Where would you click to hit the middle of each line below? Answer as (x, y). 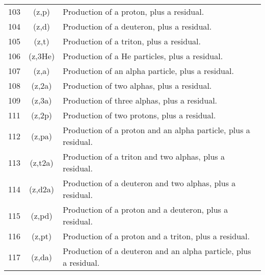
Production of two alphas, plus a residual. (137, 85)
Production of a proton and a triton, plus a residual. (156, 236)
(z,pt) (42, 236)
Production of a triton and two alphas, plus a (144, 156)
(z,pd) (42, 215)
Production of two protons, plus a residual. (139, 115)
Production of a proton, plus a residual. (134, 11)
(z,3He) (42, 56)
